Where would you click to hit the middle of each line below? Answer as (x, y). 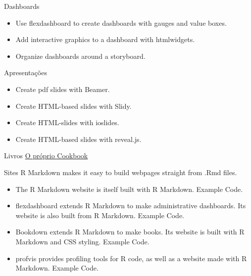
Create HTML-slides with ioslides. (67, 122)
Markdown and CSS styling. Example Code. (82, 241)
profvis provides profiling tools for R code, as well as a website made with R (131, 258)
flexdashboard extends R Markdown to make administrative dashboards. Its (131, 206)
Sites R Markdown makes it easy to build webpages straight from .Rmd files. (121, 172)
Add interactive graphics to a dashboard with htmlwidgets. (105, 39)
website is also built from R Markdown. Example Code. (100, 215)
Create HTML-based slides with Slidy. (74, 106)
